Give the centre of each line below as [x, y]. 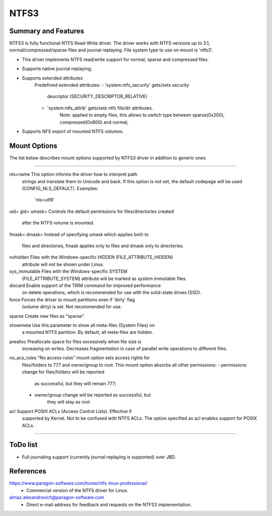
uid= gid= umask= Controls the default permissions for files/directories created [92, 211]
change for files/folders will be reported [63, 372]
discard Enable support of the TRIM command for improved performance [85, 285]
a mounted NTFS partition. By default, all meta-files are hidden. [88, 332]
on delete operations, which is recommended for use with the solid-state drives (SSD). [112, 293]
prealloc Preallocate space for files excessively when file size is [75, 341]
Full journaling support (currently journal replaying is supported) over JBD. [99, 457]
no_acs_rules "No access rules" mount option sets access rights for [80, 358]
